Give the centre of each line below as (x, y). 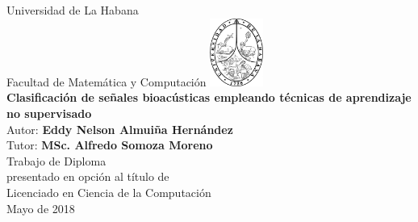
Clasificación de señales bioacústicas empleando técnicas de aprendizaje (209, 97)
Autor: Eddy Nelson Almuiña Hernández (120, 129)
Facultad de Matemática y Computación (107, 81)
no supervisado (49, 113)
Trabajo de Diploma (56, 160)
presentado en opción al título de (88, 176)
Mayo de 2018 (41, 208)
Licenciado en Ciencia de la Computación (109, 192)
